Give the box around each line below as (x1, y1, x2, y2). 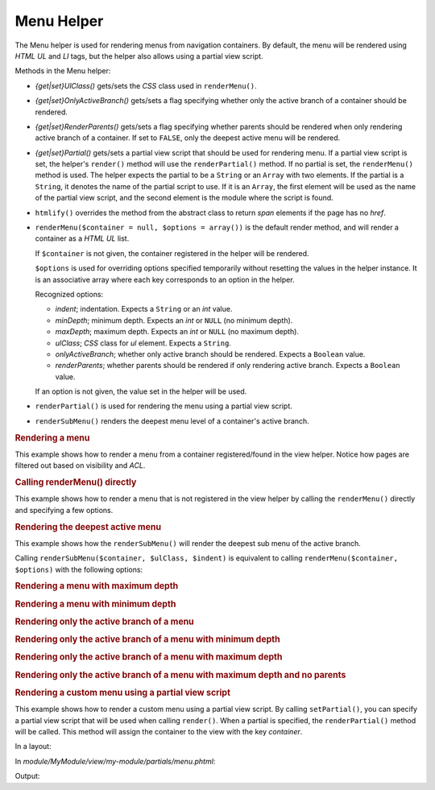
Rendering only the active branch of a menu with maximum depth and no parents (14, 669, 346, 680)
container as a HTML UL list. (35, 234, 130, 243)
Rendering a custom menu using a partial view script (14, 687, 231, 698)
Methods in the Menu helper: (14, 66, 111, 76)
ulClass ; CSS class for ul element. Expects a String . (55, 338, 231, 348)
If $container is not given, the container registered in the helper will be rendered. (35, 248, 309, 258)
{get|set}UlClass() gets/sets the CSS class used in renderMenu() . (35, 81, 257, 90)
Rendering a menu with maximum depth (14, 581, 179, 592)
